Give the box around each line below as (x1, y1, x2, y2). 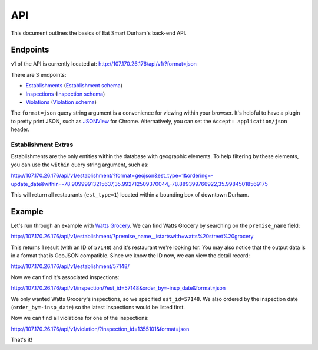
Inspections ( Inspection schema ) (25, 90, 105, 97)
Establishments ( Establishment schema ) (25, 82, 123, 89)
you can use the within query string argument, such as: (11, 161, 149, 168)
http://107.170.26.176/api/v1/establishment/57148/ (11, 263, 130, 270)
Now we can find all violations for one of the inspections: (11, 315, 149, 322)
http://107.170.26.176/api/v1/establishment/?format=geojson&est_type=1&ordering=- (11, 172, 214, 179)
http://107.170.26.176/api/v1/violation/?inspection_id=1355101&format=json (11, 325, 190, 332)
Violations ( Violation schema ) (25, 99, 97, 106)
